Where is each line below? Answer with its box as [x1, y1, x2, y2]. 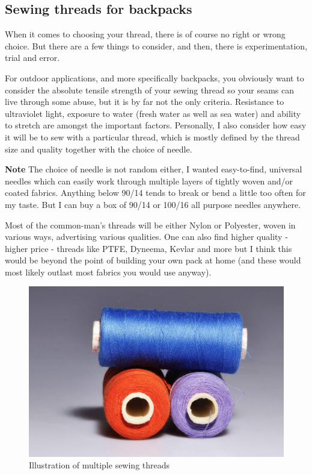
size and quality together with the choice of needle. [5, 142, 192, 155]
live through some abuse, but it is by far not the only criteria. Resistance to [5, 95, 284, 108]
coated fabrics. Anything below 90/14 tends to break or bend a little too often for [5, 186, 306, 199]
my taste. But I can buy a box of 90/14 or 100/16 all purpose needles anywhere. [5, 198, 301, 210]
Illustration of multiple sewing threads [29, 459, 170, 471]
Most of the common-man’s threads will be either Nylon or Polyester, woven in [5, 218, 296, 231]
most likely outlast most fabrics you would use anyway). [5, 265, 212, 278]
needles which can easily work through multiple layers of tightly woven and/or [5, 174, 293, 187]
